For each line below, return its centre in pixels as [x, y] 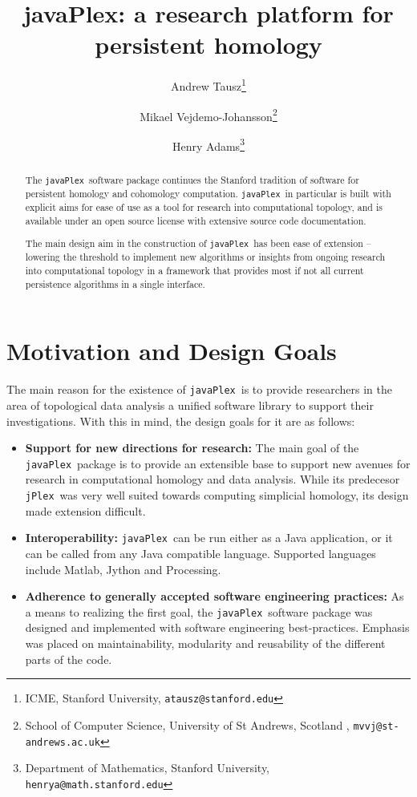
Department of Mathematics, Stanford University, [148, 768]
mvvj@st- [376, 726]
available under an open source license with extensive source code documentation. [196, 220]
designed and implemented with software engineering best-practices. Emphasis [217, 627]
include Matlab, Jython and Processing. [123, 569]
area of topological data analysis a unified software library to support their [190, 405]
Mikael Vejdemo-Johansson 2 [208, 115]
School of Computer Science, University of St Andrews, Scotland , [187, 724]
